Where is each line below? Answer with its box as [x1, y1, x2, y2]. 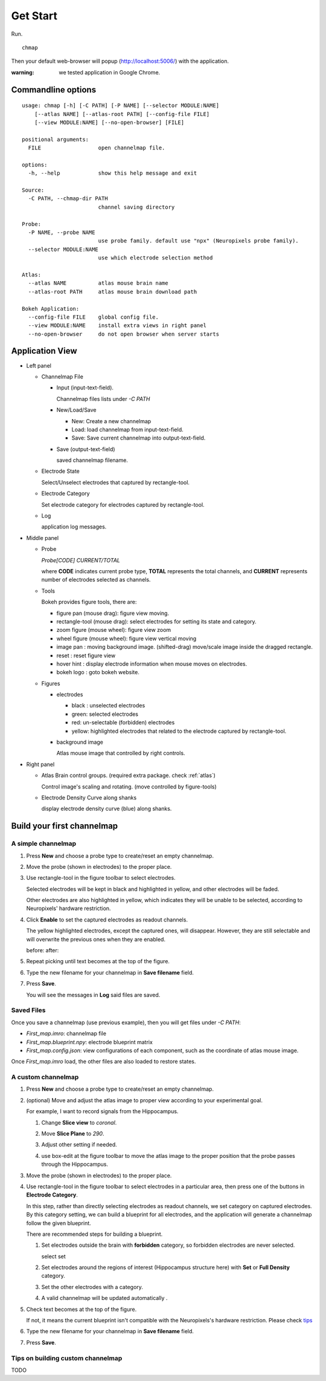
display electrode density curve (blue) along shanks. [41, 805, 172, 813]
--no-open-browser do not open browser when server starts [28, 330, 220, 337]
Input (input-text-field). [56, 384, 114, 391]
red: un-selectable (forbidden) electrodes [71, 719, 175, 726]
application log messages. [41, 523, 107, 530]
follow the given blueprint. [26, 1219, 92, 1227]
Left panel [26, 362, 51, 369]
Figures [41, 680, 60, 687]
